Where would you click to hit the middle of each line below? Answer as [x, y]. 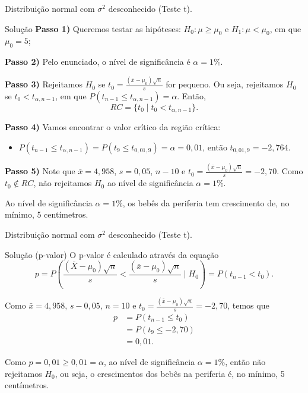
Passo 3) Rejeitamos [44, 84]
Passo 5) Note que [40, 171]
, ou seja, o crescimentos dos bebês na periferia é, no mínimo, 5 [170, 373]
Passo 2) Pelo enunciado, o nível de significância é [98, 62]
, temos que [248, 305]
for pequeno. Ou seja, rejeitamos [225, 84]
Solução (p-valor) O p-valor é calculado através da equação [112, 254]
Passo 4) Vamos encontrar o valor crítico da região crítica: [113, 127]
